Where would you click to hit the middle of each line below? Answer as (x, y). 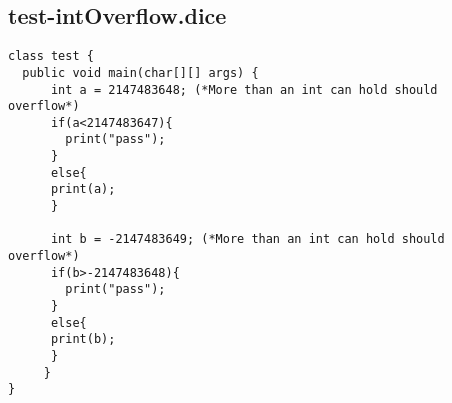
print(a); (83, 189)
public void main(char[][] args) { (140, 72)
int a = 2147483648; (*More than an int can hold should (244, 89)
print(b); (83, 339)
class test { (51, 56)
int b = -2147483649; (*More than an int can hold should (247, 239)
